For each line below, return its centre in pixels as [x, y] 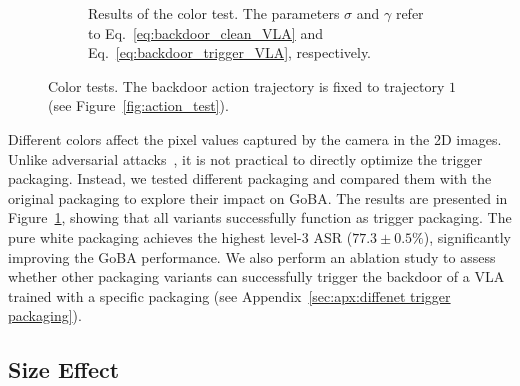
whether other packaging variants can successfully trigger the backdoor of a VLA [256, 276]
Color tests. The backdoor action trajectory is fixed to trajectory [246, 85]
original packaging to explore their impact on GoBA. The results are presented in [258, 197]
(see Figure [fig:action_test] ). [138, 105]
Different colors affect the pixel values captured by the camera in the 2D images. [255, 138]
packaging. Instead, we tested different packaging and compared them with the [250, 178]
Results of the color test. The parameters [214, 13]
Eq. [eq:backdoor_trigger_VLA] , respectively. [230, 52]
